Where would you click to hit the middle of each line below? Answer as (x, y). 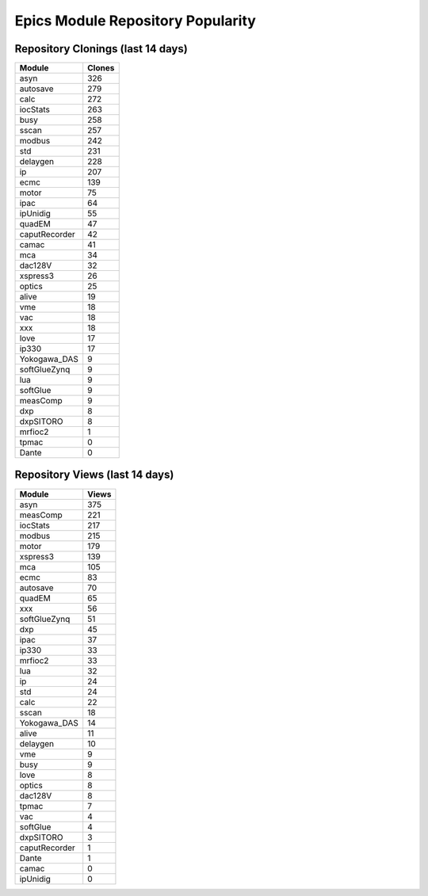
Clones (101, 68)
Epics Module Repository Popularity (136, 21)
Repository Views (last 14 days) (94, 475)
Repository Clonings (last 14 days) (101, 49)
